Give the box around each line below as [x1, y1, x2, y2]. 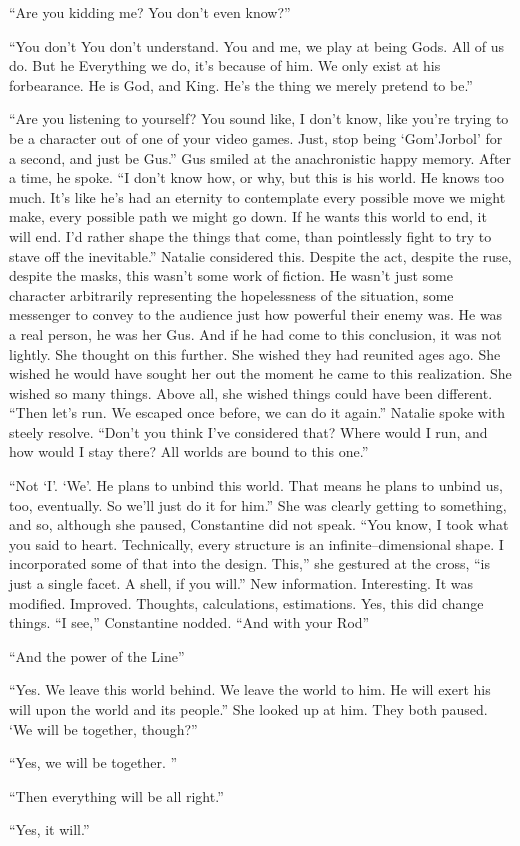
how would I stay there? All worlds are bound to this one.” [9, 441, 369, 462]
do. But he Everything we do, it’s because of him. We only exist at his [9, 55, 441, 76]
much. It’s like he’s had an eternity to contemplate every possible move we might [9, 186, 506, 207]
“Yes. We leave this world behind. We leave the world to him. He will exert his [9, 679, 491, 700]
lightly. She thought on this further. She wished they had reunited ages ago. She [9, 343, 501, 364]
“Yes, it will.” [9, 819, 90, 840]
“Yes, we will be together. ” [9, 752, 178, 773]
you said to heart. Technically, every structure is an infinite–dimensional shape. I [9, 533, 504, 554]
